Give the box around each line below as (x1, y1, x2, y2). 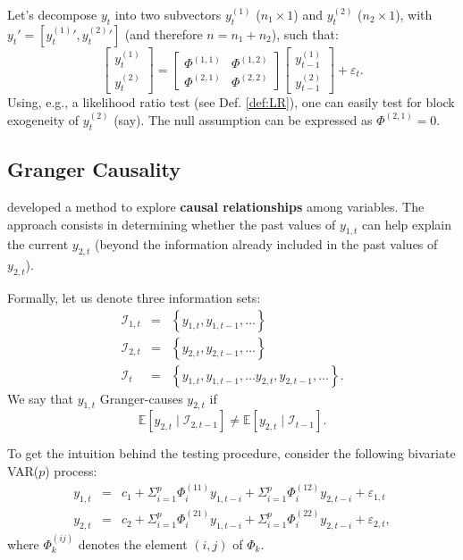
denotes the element (78, 534, 188, 553)
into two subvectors (114, 5, 222, 23)
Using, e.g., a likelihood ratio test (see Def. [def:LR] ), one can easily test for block (7, 93, 455, 112)
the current (7, 235, 69, 254)
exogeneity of (7, 110, 80, 129)
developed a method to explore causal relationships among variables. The (7, 196, 425, 215)
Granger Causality (7, 155, 181, 183)
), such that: (271, 24, 339, 43)
